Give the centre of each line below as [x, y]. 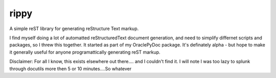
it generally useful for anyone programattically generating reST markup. [85, 52]
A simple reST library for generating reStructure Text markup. [74, 29]
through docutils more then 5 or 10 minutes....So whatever [71, 68]
